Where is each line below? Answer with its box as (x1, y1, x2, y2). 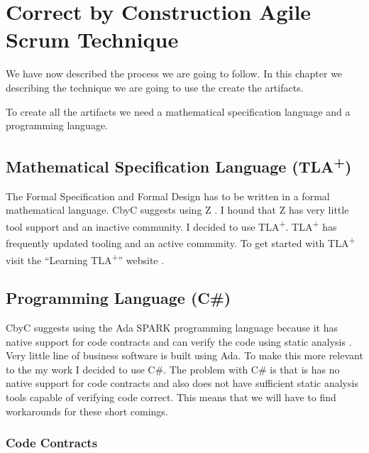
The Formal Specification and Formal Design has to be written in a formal (6, 188, 330, 203)
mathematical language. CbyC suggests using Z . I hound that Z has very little (6, 202, 349, 217)
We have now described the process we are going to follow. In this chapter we (6, 66, 343, 81)
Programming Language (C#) (6, 287, 231, 309)
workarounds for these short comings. (6, 403, 168, 418)
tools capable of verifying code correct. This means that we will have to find (6, 390, 336, 404)
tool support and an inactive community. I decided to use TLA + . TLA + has (6, 217, 337, 234)
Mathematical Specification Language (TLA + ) (6, 153, 352, 178)
